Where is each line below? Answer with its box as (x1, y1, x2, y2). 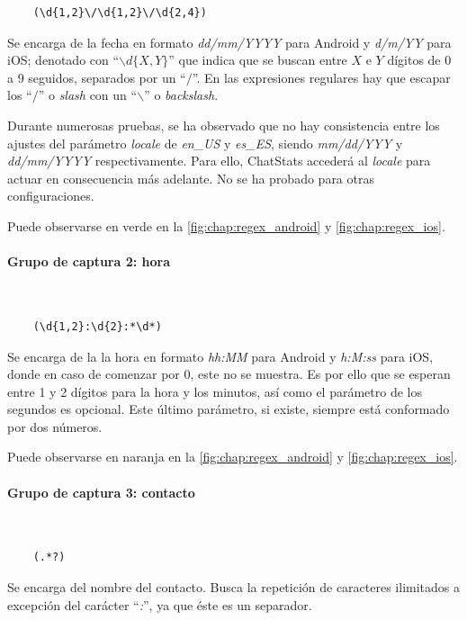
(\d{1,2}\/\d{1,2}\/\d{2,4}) (32, 6, 207, 19)
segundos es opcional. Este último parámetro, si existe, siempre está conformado (7, 400, 450, 418)
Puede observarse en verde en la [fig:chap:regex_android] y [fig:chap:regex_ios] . (7, 216, 445, 235)
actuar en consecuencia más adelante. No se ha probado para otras (7, 168, 374, 187)
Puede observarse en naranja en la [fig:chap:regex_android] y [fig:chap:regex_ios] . (7, 447, 458, 466)
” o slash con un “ (38, 85, 138, 104)
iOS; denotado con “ (7, 50, 120, 69)
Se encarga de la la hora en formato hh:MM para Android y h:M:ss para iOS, (7, 346, 434, 365)
